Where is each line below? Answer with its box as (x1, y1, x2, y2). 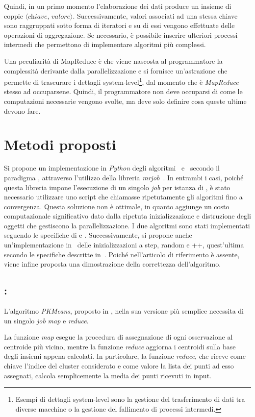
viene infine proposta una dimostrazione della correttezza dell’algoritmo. (4, 259, 221, 269)
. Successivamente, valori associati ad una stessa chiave (73, 10, 238, 21)
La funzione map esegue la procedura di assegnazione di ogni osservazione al (4, 332, 233, 342)
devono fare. (4, 105, 41, 116)
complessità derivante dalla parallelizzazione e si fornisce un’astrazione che (4, 65, 228, 75)
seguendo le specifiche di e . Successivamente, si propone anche (4, 230, 192, 240)
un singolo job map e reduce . (4, 315, 89, 325)
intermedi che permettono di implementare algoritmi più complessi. (4, 39, 206, 49)
